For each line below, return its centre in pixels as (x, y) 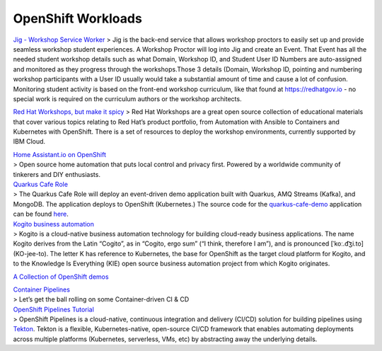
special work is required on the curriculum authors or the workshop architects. (127, 98)
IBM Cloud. (29, 142)
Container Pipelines (42, 289)
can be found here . (41, 214)
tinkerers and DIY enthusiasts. (57, 174)
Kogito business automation (54, 224)
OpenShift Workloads (78, 18)
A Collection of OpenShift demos (61, 277)
